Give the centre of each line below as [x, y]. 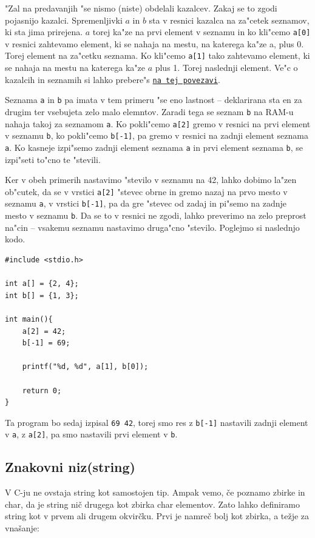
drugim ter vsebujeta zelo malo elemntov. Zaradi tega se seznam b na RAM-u [149, 111]
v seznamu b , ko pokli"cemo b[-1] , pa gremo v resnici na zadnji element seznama [157, 135]
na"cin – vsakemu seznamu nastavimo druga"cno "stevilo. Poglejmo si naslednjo [152, 227]
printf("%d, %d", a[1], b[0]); [85, 367]
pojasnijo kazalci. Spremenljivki [64, 20]
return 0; [42, 390]
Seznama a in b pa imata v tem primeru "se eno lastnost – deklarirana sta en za [154, 100]
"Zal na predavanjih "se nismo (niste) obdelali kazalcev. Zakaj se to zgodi [141, 8]
